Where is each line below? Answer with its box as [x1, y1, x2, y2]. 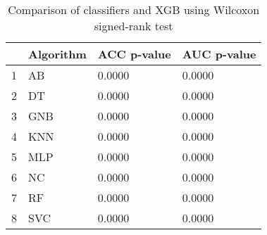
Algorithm [28, 46, 87, 62]
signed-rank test [94, 18, 173, 34]
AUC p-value [182, 46, 256, 62]
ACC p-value [97, 46, 171, 62]
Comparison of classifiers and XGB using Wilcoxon [8, 1, 260, 18]
